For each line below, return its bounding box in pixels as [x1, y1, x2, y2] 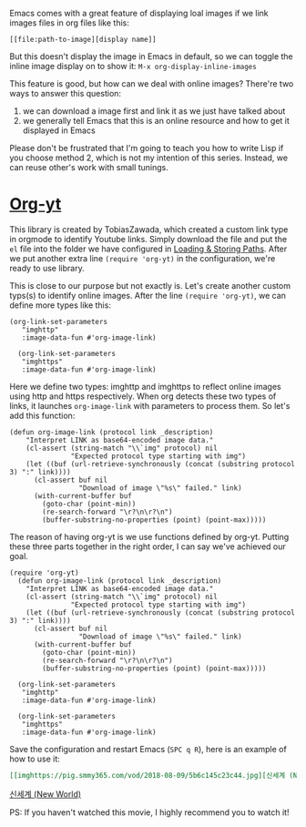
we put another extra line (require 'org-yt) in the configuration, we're [9, 252, 276, 263]
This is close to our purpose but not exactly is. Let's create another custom [9, 280, 291, 291]
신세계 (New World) [9, 788, 82, 800]
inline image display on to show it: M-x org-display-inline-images [9, 61, 257, 71]
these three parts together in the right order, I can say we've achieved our [9, 541, 287, 552]
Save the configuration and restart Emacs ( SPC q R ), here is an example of [9, 743, 287, 754]
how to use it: [9, 753, 61, 764]
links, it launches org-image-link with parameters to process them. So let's [9, 400, 291, 411]
